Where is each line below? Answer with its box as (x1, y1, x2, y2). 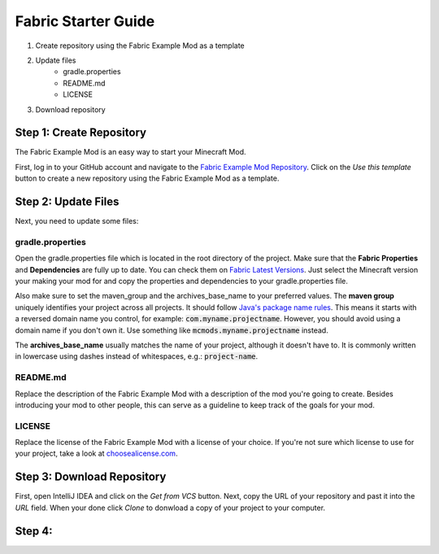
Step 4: (15, 524, 53, 538)
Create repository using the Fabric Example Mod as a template (35, 41, 246, 50)
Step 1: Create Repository (15, 126, 146, 140)
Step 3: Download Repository (15, 470, 167, 484)
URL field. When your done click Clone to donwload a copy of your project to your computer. (15, 503, 325, 513)
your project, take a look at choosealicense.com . (15, 448, 178, 459)
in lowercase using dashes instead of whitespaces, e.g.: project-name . (15, 351, 259, 361)
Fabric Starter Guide (15, 12, 155, 30)
